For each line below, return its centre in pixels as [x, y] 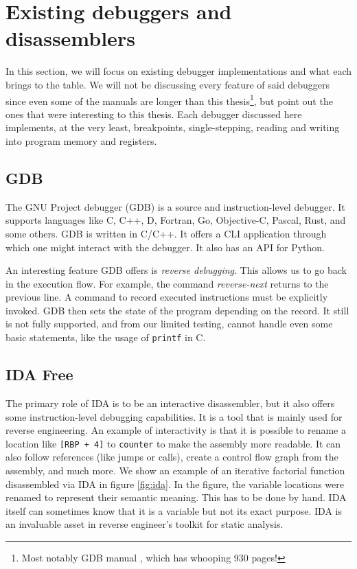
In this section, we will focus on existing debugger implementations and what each [179, 71]
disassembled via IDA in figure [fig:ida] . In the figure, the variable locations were [175, 484]
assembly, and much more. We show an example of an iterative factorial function [175, 470]
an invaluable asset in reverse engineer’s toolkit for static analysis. [145, 524]
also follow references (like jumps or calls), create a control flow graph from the [172, 457]
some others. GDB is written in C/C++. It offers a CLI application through [166, 233]
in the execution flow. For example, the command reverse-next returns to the [167, 283]
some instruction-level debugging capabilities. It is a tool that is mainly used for [174, 416]
